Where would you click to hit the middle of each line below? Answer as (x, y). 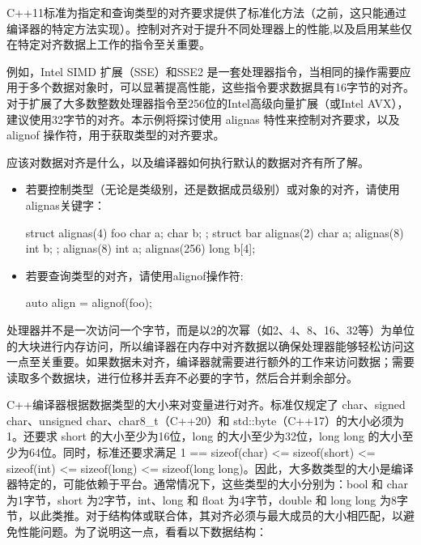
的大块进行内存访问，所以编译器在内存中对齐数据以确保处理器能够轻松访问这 (210, 345)
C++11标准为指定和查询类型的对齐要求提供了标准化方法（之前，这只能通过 (206, 12)
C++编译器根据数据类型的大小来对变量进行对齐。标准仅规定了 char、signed (206, 404)
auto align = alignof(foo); (89, 302)
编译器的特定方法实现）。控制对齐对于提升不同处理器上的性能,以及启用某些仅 (209, 28)
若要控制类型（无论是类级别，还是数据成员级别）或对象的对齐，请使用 (213, 189)
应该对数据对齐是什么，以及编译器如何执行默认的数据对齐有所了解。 (188, 162)
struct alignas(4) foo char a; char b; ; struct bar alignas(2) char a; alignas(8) (215, 232)
